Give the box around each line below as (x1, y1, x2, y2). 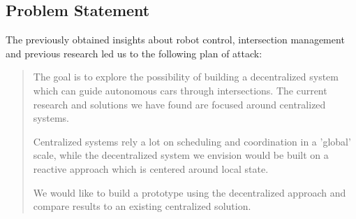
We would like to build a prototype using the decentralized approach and (33, 185, 346, 199)
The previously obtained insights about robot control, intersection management (6, 32, 345, 47)
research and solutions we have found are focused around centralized (33, 97, 326, 111)
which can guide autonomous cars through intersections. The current (33, 83, 327, 97)
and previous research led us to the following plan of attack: (6, 45, 262, 60)
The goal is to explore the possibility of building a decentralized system (33, 69, 339, 84)
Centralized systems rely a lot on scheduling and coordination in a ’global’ (33, 134, 351, 148)
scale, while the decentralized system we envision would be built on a (33, 148, 329, 162)
